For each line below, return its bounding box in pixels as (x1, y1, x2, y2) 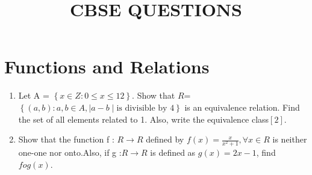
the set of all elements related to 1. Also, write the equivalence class (18, 112, 269, 125)
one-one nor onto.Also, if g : (18, 146, 122, 159)
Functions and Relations (4, 54, 210, 79)
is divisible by (116, 103, 167, 112)
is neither (272, 133, 307, 146)
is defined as (150, 146, 196, 159)
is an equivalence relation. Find (184, 100, 300, 113)
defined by (146, 133, 184, 146)
